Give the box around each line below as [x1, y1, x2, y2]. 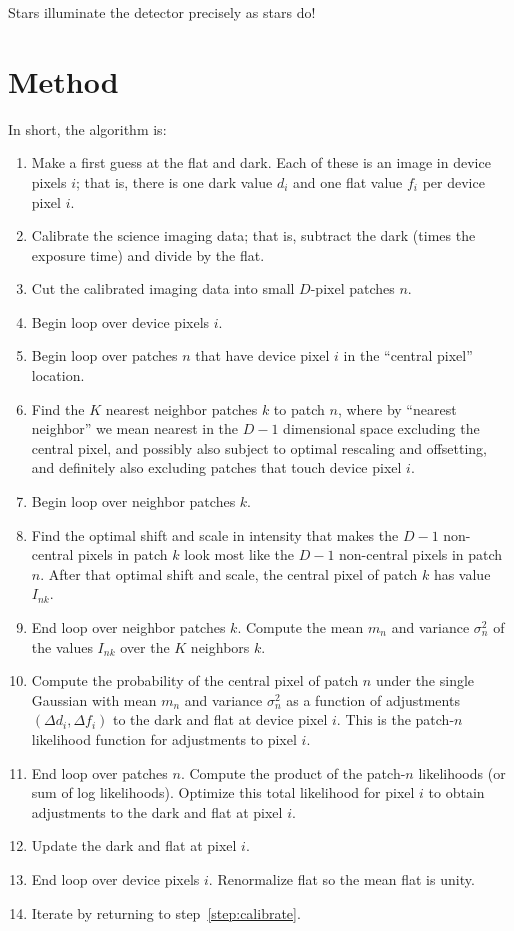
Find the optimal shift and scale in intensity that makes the [31, 524, 399, 545]
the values [31, 636, 93, 657]
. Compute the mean [237, 617, 364, 637]
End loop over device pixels [31, 868, 200, 889]
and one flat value [293, 171, 403, 192]
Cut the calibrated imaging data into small [31, 278, 295, 299]
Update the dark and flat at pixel [31, 835, 237, 856]
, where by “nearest [337, 398, 457, 419]
